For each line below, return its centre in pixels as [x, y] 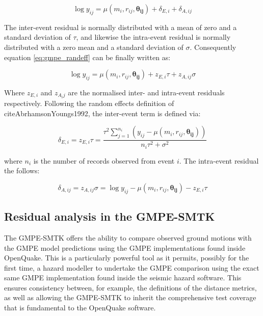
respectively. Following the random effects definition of [89, 103]
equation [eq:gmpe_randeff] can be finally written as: [87, 57]
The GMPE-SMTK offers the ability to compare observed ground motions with [128, 237]
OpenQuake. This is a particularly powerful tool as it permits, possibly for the [127, 258]
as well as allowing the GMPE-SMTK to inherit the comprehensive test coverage [130, 297]
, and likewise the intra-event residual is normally [153, 37]
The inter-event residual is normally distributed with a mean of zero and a [121, 27]
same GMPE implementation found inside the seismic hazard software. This [123, 278]
